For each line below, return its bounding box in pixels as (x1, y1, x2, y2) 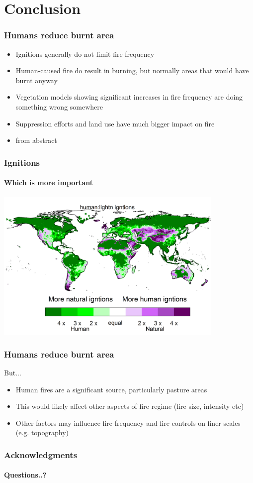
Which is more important (4, 177, 93, 188)
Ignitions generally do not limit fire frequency (15, 48, 155, 59)
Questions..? (4, 470, 47, 480)
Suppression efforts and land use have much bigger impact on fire (15, 118, 215, 128)
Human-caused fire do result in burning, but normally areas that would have (15, 65, 249, 76)
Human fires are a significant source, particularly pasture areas (15, 384, 207, 394)
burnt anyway (15, 75, 58, 85)
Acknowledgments (4, 448, 78, 461)
